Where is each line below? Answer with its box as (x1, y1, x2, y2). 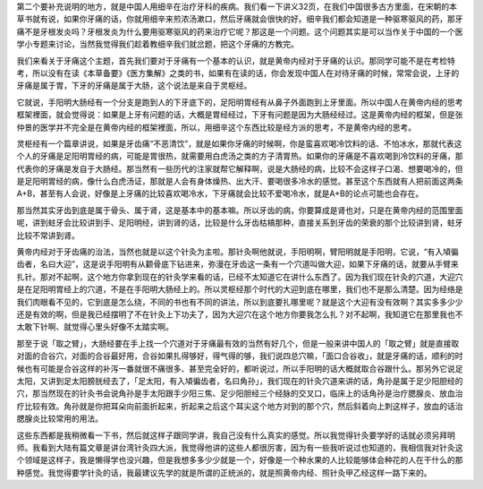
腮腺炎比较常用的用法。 (16, 413, 103, 425)
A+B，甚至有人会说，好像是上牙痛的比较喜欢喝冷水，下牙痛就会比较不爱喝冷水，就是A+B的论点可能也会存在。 (16, 188, 424, 199)
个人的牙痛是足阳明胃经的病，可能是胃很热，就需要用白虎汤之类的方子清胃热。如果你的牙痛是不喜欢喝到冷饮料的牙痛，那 (16, 150, 463, 161)
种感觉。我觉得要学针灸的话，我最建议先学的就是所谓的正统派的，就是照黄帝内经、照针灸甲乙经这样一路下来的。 (16, 467, 432, 478)
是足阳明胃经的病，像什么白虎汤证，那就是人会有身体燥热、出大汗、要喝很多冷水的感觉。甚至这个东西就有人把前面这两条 (16, 176, 463, 187)
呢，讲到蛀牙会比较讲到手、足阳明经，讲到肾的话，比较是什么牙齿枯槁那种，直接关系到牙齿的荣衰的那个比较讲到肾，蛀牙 (16, 218, 463, 228)
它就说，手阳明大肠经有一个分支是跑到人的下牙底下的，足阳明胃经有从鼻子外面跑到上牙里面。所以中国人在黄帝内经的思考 (16, 97, 463, 107)
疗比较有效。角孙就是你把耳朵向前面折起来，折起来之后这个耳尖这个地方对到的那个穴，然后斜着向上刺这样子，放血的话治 (16, 400, 463, 411)
